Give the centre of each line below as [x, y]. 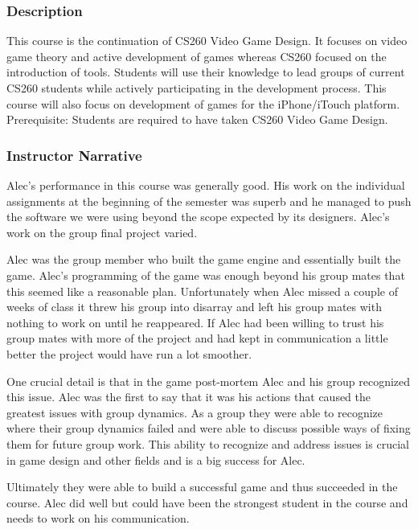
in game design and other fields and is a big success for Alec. [156, 459]
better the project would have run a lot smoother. [129, 353]
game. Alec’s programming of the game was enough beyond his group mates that [206, 275]
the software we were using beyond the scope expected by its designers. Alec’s [198, 217]
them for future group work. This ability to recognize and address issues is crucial [208, 443]
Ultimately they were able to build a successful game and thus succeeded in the [202, 487]
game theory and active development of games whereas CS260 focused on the [197, 56]
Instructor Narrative [74, 155]
